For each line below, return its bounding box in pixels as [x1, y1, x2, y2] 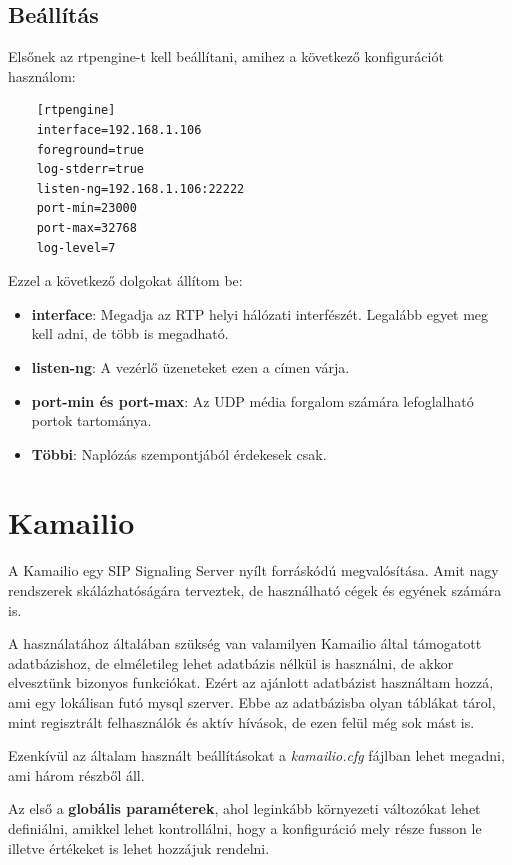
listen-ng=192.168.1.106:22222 [36, 181, 245, 196]
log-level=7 [36, 240, 116, 255]
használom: [8, 65, 76, 86]
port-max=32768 [36, 220, 137, 235]
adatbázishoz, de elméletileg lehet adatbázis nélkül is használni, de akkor [8, 652, 454, 673]
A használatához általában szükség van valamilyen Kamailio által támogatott [8, 633, 482, 654]
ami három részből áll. [8, 764, 145, 785]
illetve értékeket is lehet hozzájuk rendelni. [8, 837, 270, 858]
